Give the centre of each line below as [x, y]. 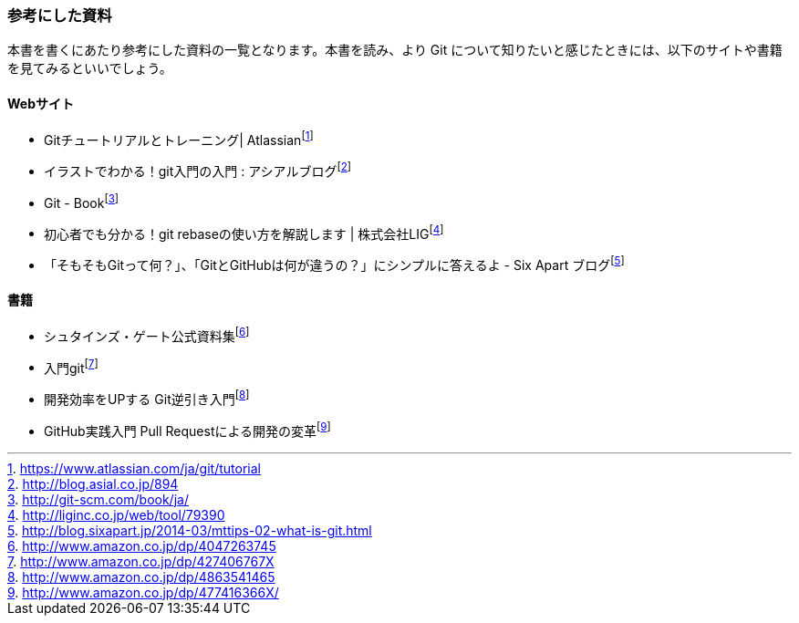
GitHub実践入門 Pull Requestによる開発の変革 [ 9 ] [187, 430]
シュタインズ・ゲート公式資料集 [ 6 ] [147, 335]
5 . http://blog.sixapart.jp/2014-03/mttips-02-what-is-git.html [190, 530]
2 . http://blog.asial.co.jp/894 [93, 483]
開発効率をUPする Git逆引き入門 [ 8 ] [147, 398]
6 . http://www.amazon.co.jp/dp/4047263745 [142, 545]
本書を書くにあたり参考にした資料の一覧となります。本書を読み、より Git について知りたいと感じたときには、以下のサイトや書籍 [395, 50]
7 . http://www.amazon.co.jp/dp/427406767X [141, 561]
